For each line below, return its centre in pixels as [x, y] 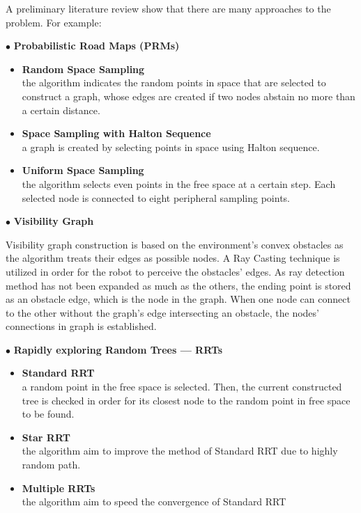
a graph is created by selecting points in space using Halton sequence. [171, 147]
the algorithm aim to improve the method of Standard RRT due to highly [180, 451]
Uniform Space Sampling [83, 170]
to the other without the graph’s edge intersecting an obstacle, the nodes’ [162, 312]
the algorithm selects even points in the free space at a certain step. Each [179, 183]
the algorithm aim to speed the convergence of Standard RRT [154, 502]
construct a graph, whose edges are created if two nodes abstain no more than [189, 96]
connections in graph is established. [81, 326]
